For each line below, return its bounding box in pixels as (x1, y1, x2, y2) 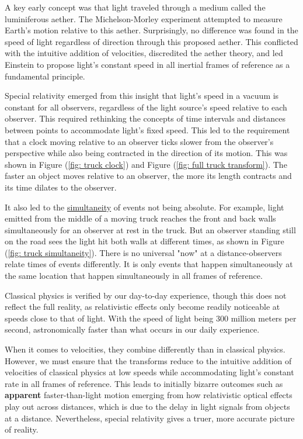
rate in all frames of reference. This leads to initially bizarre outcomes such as (5, 377, 283, 389)
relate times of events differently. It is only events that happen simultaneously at (5, 258, 293, 270)
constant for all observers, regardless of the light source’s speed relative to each (5, 101, 287, 113)
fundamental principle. (5, 70, 85, 82)
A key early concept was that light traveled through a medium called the (5, 1, 266, 13)
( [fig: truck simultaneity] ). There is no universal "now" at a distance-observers (5, 246, 282, 258)
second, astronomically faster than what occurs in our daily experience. (5, 323, 260, 336)
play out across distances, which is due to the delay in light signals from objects (5, 400, 290, 412)
